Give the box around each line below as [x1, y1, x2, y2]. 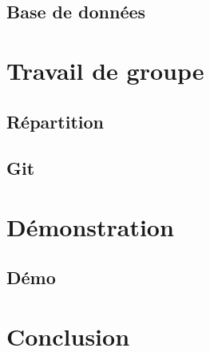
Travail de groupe [6, 53, 204, 86]
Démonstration [6, 210, 174, 243]
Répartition [6, 109, 104, 133]
